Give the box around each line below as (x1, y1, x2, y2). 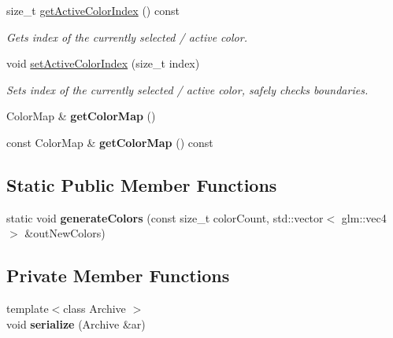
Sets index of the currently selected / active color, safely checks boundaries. (6, 81, 369, 97)
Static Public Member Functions (6, 172, 277, 197)
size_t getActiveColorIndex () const (6, 2, 180, 18)
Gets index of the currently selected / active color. (6, 28, 247, 45)
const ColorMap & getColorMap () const (6, 134, 213, 150)
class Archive (63, 300, 126, 317)
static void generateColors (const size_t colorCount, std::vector (6, 209, 324, 226)
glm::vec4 (341, 209, 387, 226)
